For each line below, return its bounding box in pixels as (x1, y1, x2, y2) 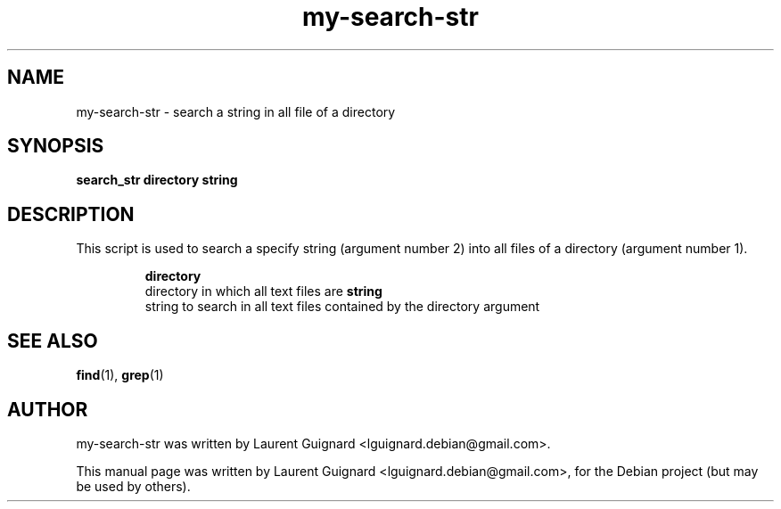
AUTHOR (7, 398, 88, 421)
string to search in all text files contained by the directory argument (144, 299, 540, 315)
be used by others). (76, 478, 191, 494)
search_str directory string (76, 172, 238, 188)
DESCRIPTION (7, 202, 135, 226)
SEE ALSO (7, 329, 98, 352)
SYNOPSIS (7, 135, 104, 158)
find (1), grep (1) (76, 367, 164, 383)
